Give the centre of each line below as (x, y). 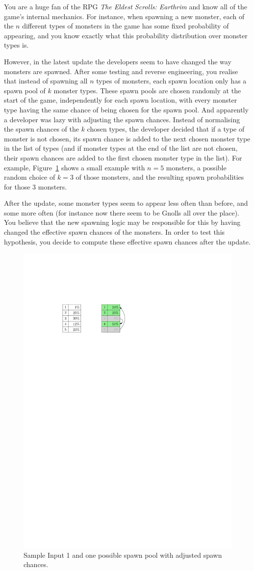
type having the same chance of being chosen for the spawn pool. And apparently (126, 109)
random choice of (30, 177)
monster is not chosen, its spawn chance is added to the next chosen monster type (127, 138)
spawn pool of (25, 90)
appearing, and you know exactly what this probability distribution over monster (126, 35)
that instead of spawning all (46, 81)
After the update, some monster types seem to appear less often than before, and (126, 203)
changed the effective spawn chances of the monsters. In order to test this (114, 232)
